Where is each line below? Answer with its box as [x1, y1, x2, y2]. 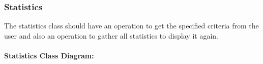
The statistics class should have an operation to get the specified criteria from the [4, 20, 259, 31]
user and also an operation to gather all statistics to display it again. [4, 30, 218, 41]
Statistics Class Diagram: [4, 50, 94, 60]
